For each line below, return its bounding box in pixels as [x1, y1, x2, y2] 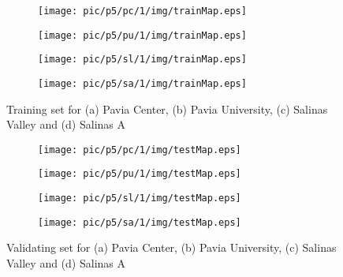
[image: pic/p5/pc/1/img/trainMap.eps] [38, 6, 247, 17]
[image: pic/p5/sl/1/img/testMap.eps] [38, 193, 241, 204]
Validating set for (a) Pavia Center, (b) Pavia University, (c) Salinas [6, 239, 337, 256]
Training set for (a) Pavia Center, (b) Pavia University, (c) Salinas [6, 100, 328, 117]
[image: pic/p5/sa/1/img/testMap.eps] [38, 216, 241, 228]
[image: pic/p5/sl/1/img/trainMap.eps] [38, 54, 247, 66]
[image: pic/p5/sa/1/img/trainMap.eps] [38, 77, 247, 89]
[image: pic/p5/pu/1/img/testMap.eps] [38, 168, 241, 180]
